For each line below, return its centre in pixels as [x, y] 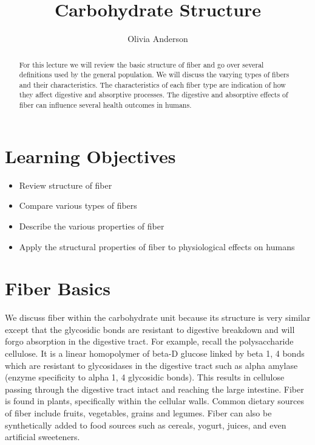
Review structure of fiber [66, 185]
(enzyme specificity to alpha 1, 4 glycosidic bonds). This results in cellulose [145, 377]
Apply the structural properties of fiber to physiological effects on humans [157, 246]
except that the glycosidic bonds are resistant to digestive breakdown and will [150, 329]
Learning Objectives [90, 156]
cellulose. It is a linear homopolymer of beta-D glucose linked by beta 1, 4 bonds [155, 353]
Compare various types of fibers [78, 205]
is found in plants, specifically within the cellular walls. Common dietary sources [154, 401]
